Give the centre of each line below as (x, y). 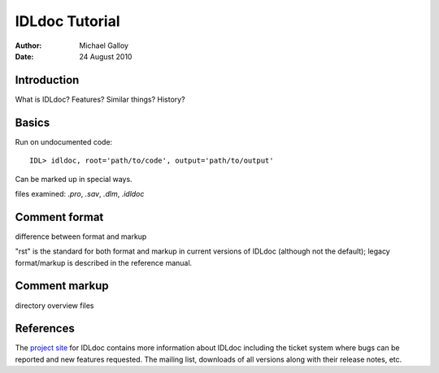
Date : (24, 56)
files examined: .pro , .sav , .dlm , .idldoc (80, 193)
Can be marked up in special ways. (74, 179)
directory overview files (54, 306)
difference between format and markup (81, 236)
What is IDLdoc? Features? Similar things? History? (100, 99)
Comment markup (62, 286)
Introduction (47, 80)
